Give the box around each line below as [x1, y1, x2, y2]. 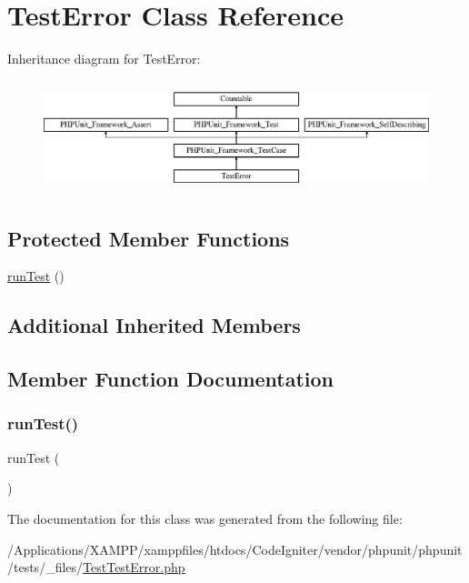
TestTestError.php [83, 558, 185, 577]
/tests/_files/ [7, 558, 84, 577]
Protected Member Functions [7, 224, 290, 252]
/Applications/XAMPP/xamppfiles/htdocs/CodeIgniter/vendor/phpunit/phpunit [7, 539, 463, 558]
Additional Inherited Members [7, 311, 301, 339]
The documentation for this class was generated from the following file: [7, 508, 403, 528]
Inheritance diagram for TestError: [7, 49, 201, 68]
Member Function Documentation [7, 365, 334, 393]
